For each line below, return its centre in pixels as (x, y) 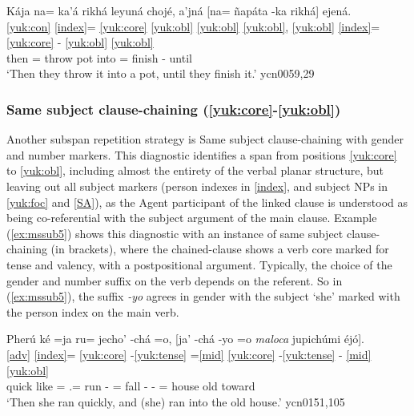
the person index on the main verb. (93, 311)
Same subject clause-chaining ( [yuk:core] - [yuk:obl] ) (174, 109)
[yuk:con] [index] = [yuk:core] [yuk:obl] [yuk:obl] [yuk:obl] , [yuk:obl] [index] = (193, 26)
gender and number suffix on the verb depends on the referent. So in (175, 280)
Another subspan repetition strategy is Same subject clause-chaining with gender (205, 139)
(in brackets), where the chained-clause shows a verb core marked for (220, 249)
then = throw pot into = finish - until (99, 57)
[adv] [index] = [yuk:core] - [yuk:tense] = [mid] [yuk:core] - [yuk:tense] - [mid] (189, 354)
